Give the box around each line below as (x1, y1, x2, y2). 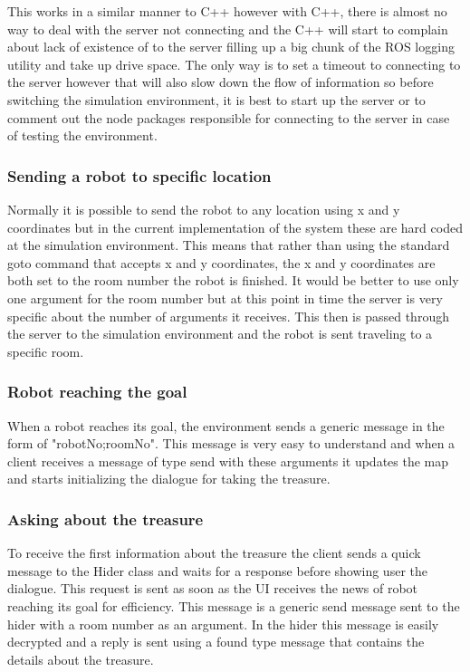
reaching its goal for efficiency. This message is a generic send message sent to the (7, 596, 460, 615)
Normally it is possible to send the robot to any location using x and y (7, 199, 400, 218)
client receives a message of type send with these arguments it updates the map (7, 451, 449, 470)
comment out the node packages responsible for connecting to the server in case (7, 108, 450, 127)
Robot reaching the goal (7, 380, 187, 403)
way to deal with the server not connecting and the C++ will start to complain (7, 19, 448, 38)
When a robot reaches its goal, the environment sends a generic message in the (7, 416, 445, 435)
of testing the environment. (7, 126, 158, 145)
